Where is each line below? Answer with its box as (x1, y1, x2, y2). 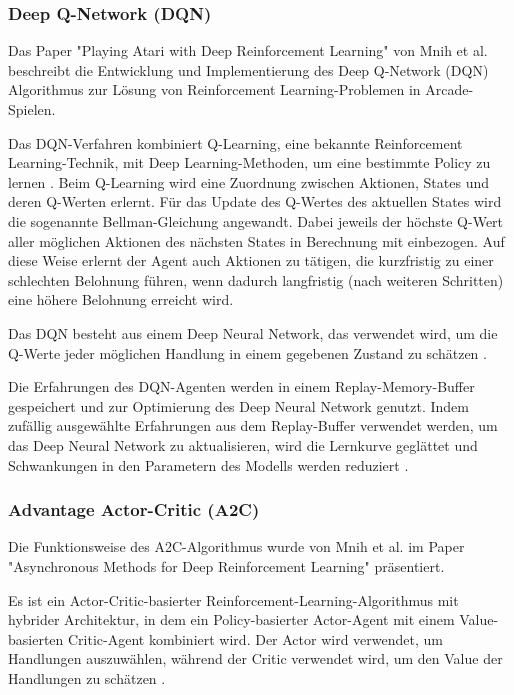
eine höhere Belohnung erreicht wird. (8, 289, 234, 310)
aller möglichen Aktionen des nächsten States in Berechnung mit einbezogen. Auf (8, 230, 505, 251)
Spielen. (8, 99, 56, 119)
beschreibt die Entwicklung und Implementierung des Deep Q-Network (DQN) (8, 59, 489, 80)
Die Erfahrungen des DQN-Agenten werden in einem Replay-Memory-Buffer (8, 376, 475, 397)
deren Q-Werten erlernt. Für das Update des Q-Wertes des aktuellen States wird (8, 191, 502, 212)
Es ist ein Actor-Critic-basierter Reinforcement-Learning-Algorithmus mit (8, 589, 459, 610)
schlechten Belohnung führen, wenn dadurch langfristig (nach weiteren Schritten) (8, 269, 504, 290)
